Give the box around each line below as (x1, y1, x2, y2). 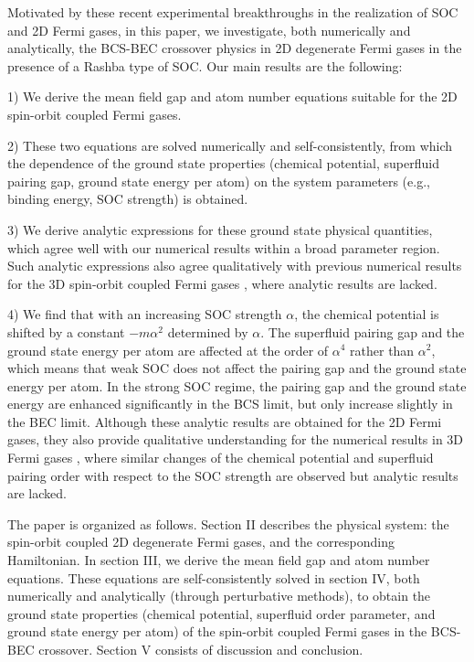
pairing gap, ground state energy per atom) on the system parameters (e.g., (7, 171, 430, 190)
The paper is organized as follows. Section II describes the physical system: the (7, 514, 449, 533)
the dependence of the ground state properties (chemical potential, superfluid (7, 154, 439, 173)
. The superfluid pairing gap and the (260, 322, 465, 341)
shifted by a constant (7, 322, 125, 341)
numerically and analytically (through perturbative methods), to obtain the (7, 586, 431, 605)
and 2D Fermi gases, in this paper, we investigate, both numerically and (7, 20, 411, 39)
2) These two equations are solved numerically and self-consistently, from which (7, 135, 453, 155)
